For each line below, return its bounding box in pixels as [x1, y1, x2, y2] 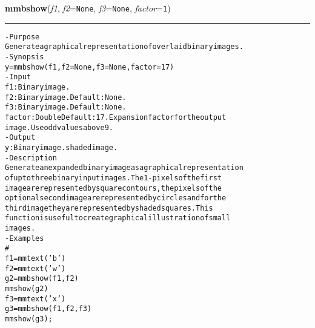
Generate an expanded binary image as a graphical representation [5, 163, 244, 172]
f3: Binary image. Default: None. [5, 103, 127, 112]
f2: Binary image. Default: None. [5, 93, 127, 102]
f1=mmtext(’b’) [5, 254, 66, 263]
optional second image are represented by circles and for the [5, 194, 227, 203]
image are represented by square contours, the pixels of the [5, 183, 222, 192]
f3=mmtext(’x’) [5, 294, 66, 303]
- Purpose [5, 32, 40, 41]
